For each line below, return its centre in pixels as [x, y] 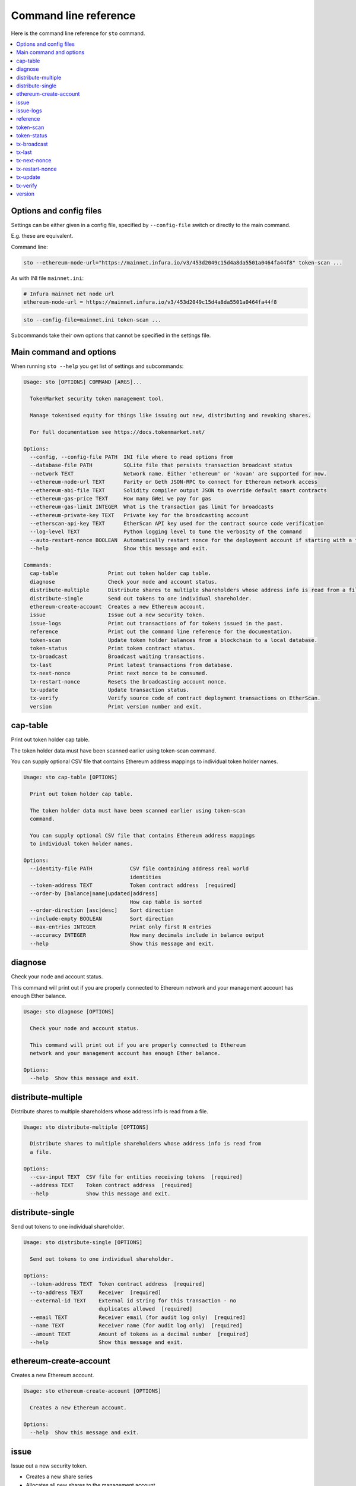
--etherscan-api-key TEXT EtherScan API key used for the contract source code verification [177, 524]
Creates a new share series [59, 1476]
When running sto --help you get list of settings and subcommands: [97, 366]
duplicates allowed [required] [145, 1309]
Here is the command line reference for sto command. [78, 33]
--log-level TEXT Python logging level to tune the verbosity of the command [166, 532]
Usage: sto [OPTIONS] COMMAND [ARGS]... [83, 382]
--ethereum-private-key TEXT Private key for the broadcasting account [139, 515]
